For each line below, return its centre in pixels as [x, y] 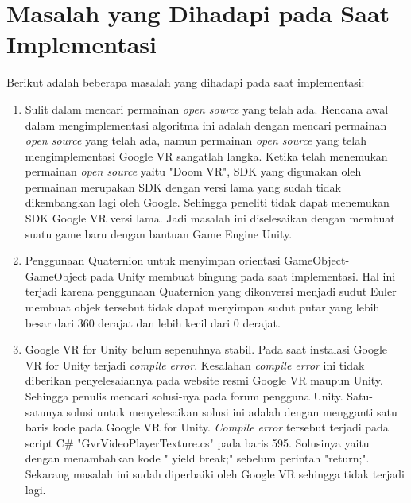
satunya [44, 411]
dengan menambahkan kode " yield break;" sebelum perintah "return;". [197, 458]
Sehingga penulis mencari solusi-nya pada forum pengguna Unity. [184, 396]
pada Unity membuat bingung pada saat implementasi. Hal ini [243, 275]
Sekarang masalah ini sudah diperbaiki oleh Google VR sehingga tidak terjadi [215, 473]
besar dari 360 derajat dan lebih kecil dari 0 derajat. [153, 322]
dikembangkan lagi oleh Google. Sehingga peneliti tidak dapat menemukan [207, 202]
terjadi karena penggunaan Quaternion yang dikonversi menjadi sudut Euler [211, 291]
